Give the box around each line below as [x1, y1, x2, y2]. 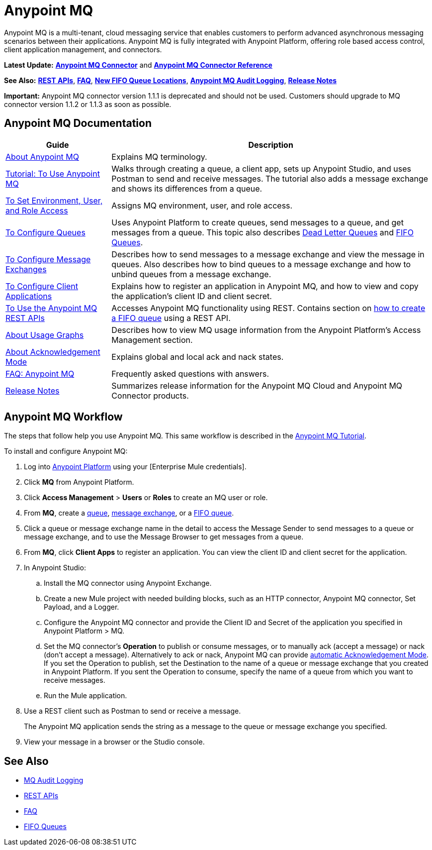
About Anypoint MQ [5, 151, 80, 162]
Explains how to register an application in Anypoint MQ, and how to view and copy [111, 281, 419, 291]
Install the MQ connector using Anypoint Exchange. [44, 579, 212, 588]
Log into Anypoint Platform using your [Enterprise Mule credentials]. [24, 462, 247, 471]
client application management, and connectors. [4, 45, 162, 54]
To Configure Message [5, 254, 91, 264]
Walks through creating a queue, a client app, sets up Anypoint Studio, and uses [111, 163, 411, 174]
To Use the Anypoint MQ [5, 303, 97, 313]
